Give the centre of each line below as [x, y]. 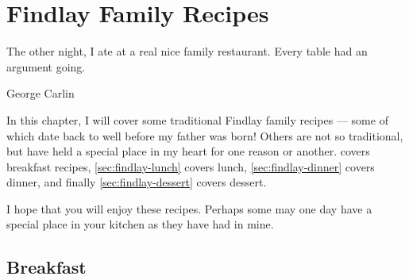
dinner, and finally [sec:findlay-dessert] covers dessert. [137, 182]
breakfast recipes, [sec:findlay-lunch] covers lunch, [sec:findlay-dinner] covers [191, 166]
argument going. [46, 66]
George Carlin [41, 93]
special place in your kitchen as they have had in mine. [140, 224]
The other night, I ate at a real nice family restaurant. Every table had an [187, 51]
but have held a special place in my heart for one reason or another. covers [188, 151]
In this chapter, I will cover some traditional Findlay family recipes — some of [197, 119]
